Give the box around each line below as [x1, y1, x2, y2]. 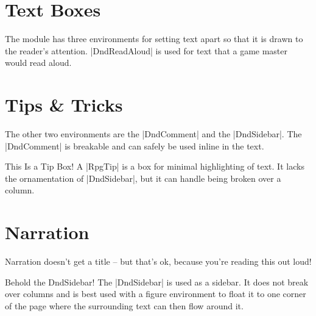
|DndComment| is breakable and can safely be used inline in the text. [5, 139, 264, 152]
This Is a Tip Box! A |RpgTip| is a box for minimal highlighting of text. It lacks [5, 160, 304, 173]
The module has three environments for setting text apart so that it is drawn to [5, 32, 303, 45]
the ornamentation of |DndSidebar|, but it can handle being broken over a [5, 171, 281, 184]
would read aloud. [5, 56, 72, 69]
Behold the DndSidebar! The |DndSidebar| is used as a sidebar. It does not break [5, 275, 309, 288]
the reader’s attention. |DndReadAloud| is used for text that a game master [5, 44, 288, 57]
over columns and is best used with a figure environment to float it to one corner [5, 287, 306, 300]
